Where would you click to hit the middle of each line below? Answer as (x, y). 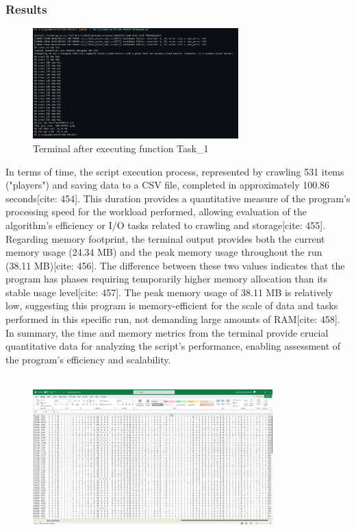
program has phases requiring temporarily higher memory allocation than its (167, 279)
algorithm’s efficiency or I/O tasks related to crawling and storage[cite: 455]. (166, 225)
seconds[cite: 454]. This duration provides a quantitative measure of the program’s (178, 198)
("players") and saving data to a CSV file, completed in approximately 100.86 (168, 185)
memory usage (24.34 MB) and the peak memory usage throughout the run (164, 252)
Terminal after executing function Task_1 (121, 148)
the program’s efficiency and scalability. (88, 359)
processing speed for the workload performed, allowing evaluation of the (156, 212)
